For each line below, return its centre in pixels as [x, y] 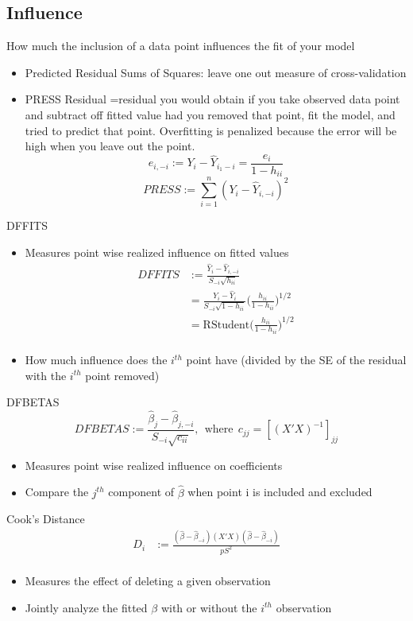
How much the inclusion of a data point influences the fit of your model [181, 46]
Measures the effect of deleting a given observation [148, 580]
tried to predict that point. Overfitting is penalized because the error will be [211, 130]
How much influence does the [96, 360]
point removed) [122, 375]
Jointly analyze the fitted [86, 607]
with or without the [209, 607]
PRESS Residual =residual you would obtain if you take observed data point [212, 99]
